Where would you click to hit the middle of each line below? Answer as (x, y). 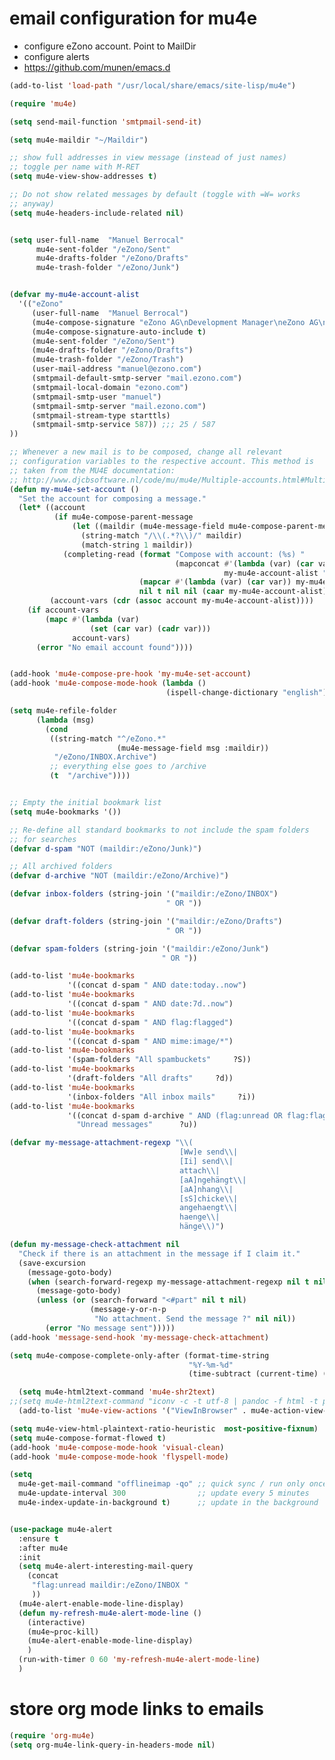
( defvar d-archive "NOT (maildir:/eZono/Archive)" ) (119, 876)
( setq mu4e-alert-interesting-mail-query (106, 1567)
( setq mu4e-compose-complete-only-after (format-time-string (139, 1355)
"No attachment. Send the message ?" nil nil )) (195, 1319)
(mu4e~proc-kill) (63, 1632)
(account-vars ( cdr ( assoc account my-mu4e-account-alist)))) (181, 601)
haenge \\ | (200, 1217)
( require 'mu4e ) (43, 103)
